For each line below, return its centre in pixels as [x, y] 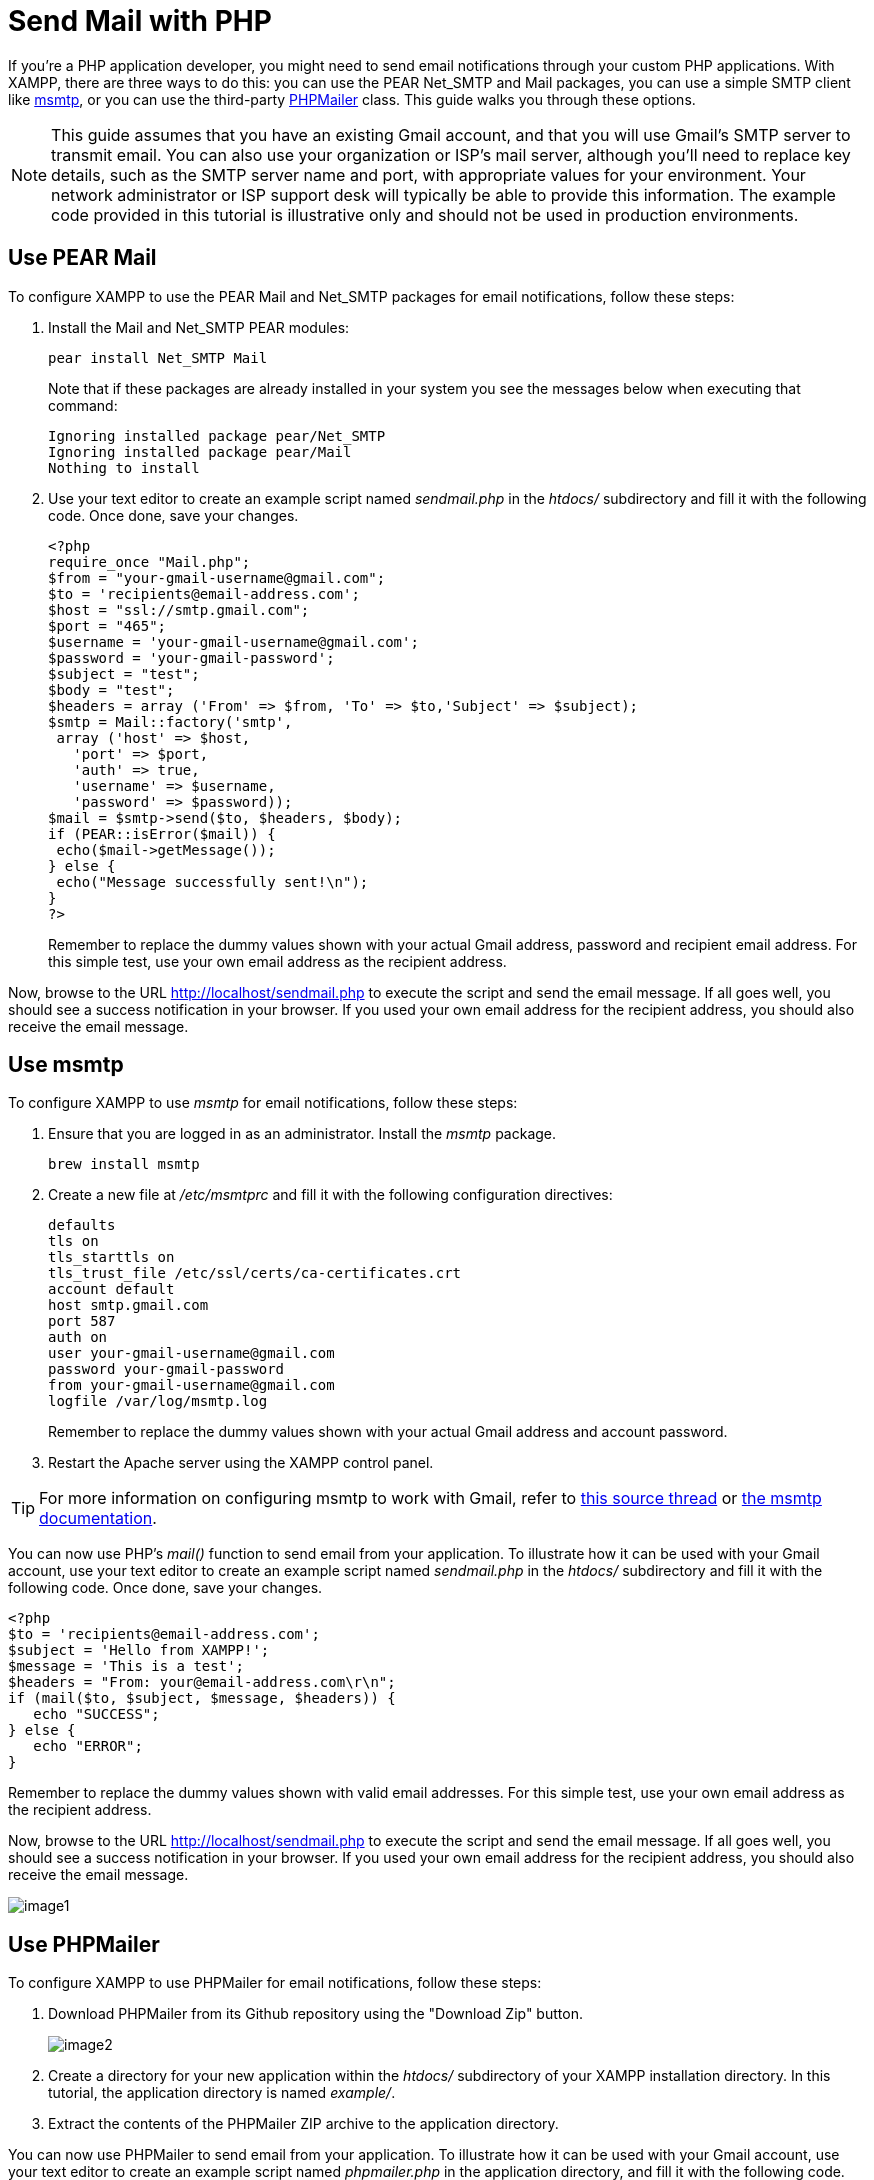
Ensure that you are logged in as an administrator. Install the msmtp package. [302, 1134]
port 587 [82, 1321]
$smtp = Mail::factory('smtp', [170, 721]
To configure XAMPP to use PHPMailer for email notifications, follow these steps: [275, 1983]
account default [111, 1289]
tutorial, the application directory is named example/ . [222, 2093]
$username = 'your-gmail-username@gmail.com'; [233, 641]
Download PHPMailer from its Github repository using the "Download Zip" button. [315, 2014]
